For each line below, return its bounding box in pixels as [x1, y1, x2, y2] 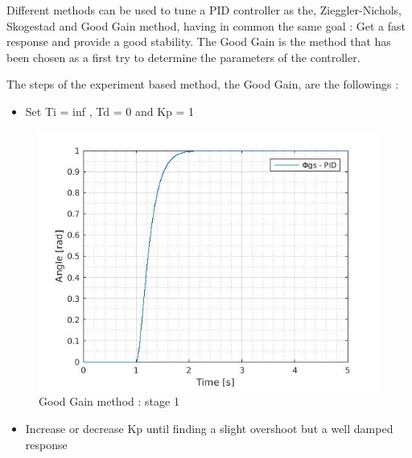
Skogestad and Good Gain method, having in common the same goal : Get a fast [6, 17, 406, 34]
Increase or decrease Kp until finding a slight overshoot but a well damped [25, 419, 393, 436]
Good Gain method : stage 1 [39, 393, 179, 410]
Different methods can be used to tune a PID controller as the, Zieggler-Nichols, [6, 2, 402, 18]
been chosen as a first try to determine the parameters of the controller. [6, 48, 360, 65]
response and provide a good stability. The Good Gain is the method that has [6, 33, 391, 50]
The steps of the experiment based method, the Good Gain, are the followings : [6, 76, 399, 93]
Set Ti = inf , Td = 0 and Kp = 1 [25, 102, 195, 119]
